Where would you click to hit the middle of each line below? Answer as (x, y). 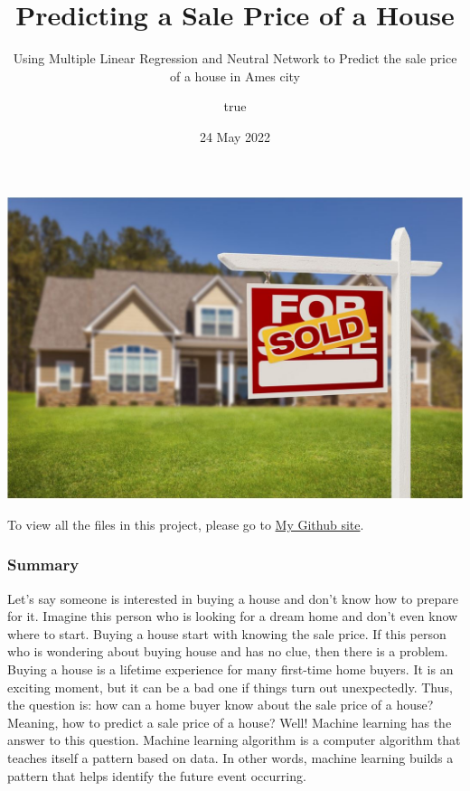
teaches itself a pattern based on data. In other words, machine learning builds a (230, 757)
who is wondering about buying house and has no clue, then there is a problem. (228, 651)
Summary (43, 565)
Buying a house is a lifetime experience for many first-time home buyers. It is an (230, 669)
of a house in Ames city (235, 75)
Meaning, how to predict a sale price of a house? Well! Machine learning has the (230, 722)
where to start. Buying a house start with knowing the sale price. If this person (227, 633)
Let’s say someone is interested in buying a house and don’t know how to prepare (233, 598)
